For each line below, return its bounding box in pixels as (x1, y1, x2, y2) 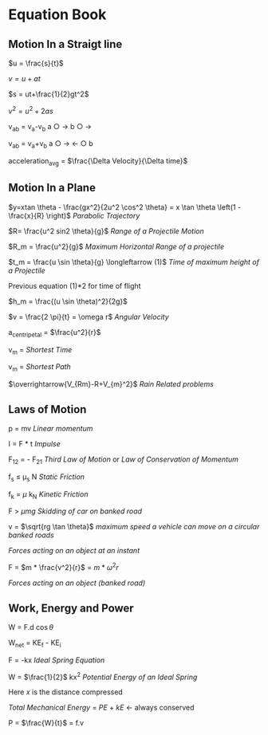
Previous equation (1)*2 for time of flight (8, 281, 141, 290)
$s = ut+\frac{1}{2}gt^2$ (8, 89, 89, 99)
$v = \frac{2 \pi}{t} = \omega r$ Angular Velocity (8, 312, 169, 321)
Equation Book (8, 6, 107, 24)
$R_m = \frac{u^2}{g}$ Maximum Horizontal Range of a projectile (8, 242, 225, 251)
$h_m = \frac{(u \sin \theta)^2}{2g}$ (8, 297, 128, 306)
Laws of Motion (8, 403, 87, 416)
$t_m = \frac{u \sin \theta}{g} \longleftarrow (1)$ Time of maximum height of (8, 257, 259, 266)
